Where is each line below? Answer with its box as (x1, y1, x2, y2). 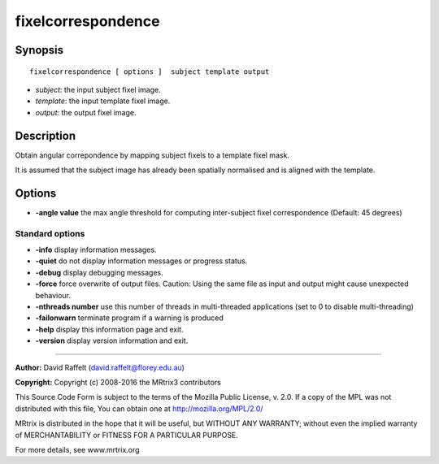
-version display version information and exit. (35, 336, 189, 345)
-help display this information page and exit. (35, 324, 184, 334)
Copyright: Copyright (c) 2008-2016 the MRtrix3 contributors (15, 377, 221, 387)
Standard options (15, 228, 85, 239)
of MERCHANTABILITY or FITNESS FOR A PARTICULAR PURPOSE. (15, 430, 239, 440)
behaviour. (35, 290, 72, 300)
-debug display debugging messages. (35, 267, 164, 277)
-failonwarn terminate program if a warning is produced (35, 313, 224, 323)
